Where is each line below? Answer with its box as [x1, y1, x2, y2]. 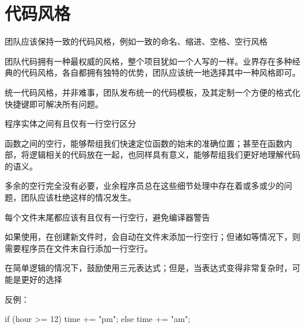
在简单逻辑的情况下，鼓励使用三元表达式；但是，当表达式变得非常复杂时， [5, 262, 292, 274]
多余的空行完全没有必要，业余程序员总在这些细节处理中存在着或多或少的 [5, 179, 284, 192]
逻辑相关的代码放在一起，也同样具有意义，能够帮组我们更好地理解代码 [29, 148, 300, 161]
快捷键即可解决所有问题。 [5, 97, 103, 110]
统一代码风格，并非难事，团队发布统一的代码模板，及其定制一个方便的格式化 [5, 86, 300, 98]
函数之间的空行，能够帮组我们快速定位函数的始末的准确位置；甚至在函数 [5, 137, 284, 149]
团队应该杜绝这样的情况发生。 [21, 191, 136, 203]
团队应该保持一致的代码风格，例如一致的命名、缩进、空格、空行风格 [5, 35, 267, 48]
